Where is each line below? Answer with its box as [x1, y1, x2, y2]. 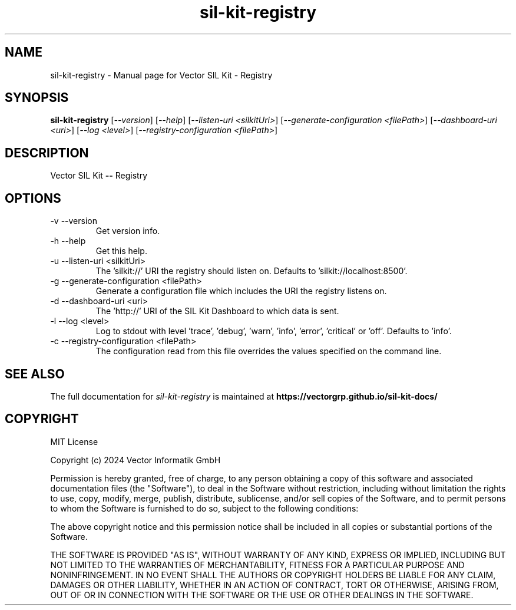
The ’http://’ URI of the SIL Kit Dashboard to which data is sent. [95, 306, 339, 316]
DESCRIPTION [5, 145, 89, 160]
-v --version [50, 216, 97, 226]
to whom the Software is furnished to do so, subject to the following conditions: [50, 503, 359, 513]
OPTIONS [5, 190, 61, 206]
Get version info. [95, 226, 160, 236]
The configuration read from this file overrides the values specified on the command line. [95, 346, 442, 357]
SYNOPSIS [5, 90, 69, 105]
